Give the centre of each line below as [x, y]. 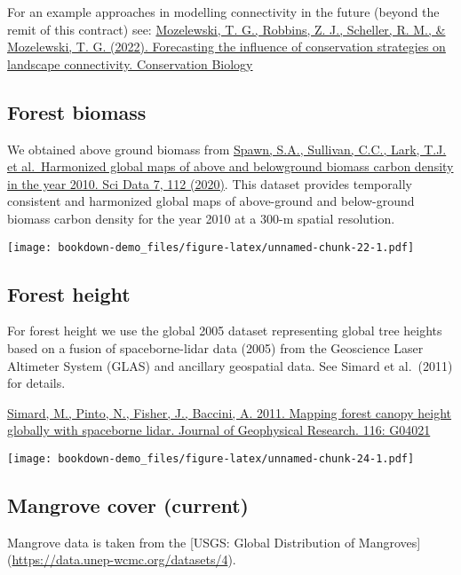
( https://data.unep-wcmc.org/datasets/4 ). [122, 559]
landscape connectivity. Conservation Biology [130, 63]
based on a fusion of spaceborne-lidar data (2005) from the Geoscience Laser [215, 348]
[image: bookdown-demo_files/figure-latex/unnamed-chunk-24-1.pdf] [211, 458]
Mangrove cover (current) [128, 505]
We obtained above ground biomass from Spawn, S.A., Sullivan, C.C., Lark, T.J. [227, 149]
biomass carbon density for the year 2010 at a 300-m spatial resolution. [201, 218]
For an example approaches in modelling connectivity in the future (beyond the [223, 12]
